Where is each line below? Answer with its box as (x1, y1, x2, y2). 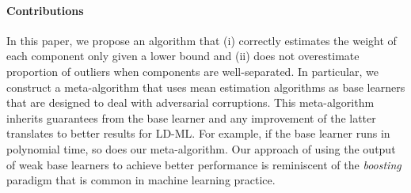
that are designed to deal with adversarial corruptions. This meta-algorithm (6, 94, 375, 111)
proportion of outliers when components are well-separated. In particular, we (6, 62, 379, 79)
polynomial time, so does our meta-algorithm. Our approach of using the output (6, 140, 396, 157)
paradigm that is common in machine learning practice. (6, 172, 276, 188)
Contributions (6, 2, 84, 18)
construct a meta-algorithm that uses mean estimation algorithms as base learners (6, 78, 405, 95)
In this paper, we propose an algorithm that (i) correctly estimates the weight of (6, 32, 397, 48)
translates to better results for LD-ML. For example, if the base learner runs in (6, 125, 390, 142)
